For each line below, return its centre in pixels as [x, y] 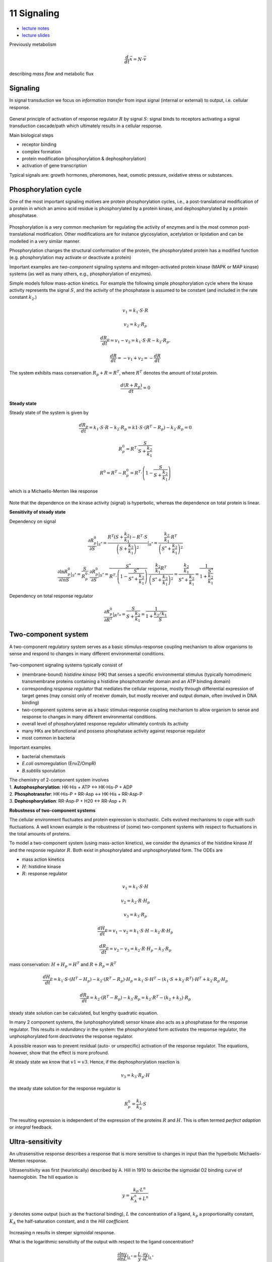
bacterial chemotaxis [44, 757]
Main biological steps [31, 135]
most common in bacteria [48, 738]
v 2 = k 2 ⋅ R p [135, 325]
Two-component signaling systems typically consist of [66, 665]
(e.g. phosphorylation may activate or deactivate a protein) [70, 257]
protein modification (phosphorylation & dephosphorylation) [84, 159]
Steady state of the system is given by [49, 413]
